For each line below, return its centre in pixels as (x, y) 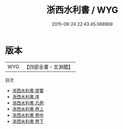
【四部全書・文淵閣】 (49, 67)
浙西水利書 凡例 (28, 103)
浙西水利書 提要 (28, 90)
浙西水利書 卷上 (28, 109)
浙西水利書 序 (26, 97)
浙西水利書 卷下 (28, 121)
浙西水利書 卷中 (28, 115)
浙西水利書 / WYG (82, 10)
